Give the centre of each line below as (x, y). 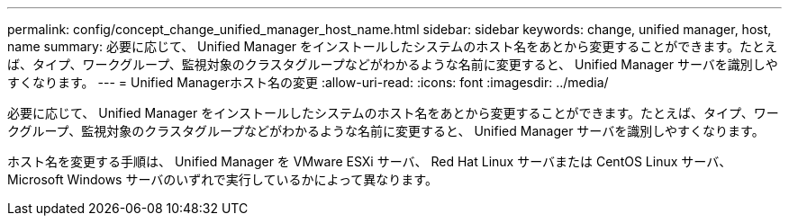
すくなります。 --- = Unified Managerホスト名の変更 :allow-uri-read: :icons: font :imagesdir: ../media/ (308, 82)
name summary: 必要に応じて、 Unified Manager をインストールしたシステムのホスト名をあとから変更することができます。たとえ (392, 46)
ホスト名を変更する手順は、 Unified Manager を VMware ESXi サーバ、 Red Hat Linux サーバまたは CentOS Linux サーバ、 (370, 161)
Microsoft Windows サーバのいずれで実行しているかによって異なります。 (222, 179)
